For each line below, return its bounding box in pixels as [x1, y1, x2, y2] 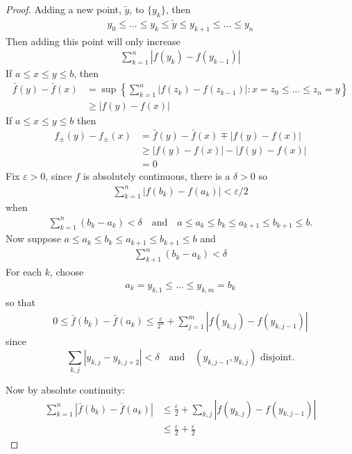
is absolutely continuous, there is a [83, 169, 231, 183]
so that [6, 294, 35, 309]
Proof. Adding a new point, [6, 2, 121, 16]
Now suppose [6, 231, 61, 246]
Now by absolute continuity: [6, 382, 125, 397]
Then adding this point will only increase [6, 33, 181, 48]
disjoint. [260, 352, 295, 362]
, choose [49, 264, 84, 279]
